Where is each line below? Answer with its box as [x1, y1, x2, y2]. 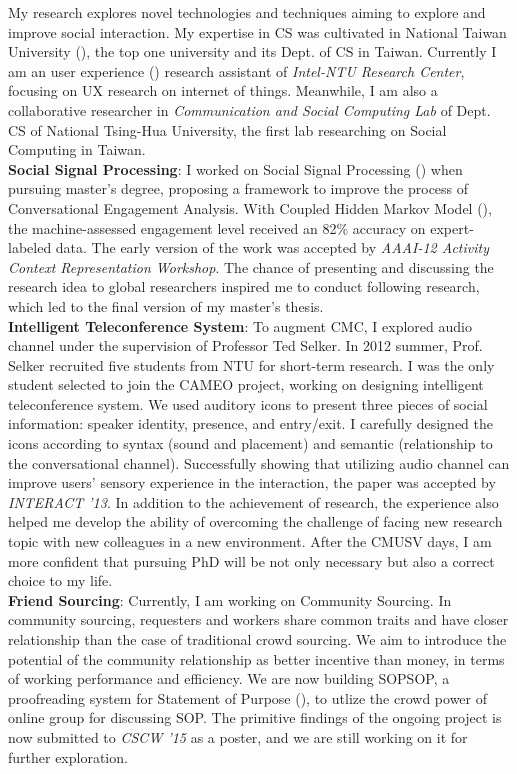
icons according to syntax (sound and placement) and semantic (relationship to [8, 433, 493, 454]
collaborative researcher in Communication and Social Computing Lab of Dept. [8, 99, 491, 120]
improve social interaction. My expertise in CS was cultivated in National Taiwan [8, 21, 507, 42]
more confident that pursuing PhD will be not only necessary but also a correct [8, 550, 495, 571]
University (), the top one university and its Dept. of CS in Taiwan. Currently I [8, 41, 497, 62]
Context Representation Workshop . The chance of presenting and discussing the [8, 256, 494, 277]
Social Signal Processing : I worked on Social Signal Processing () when [8, 158, 463, 179]
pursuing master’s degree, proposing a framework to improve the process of [8, 178, 469, 199]
